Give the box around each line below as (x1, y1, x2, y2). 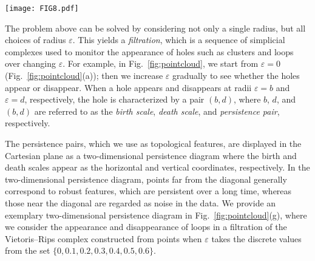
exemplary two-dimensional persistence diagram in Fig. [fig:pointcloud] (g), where (5, 208, 307, 221)
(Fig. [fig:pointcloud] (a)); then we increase (5, 69, 163, 82)
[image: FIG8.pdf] (5, 4, 79, 13)
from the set (5, 244, 50, 257)
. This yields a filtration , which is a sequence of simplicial (72, 33, 285, 46)
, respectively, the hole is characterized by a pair (24, 93, 205, 106)
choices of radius (5, 33, 66, 46)
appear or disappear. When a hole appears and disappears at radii (5, 81, 252, 93)
